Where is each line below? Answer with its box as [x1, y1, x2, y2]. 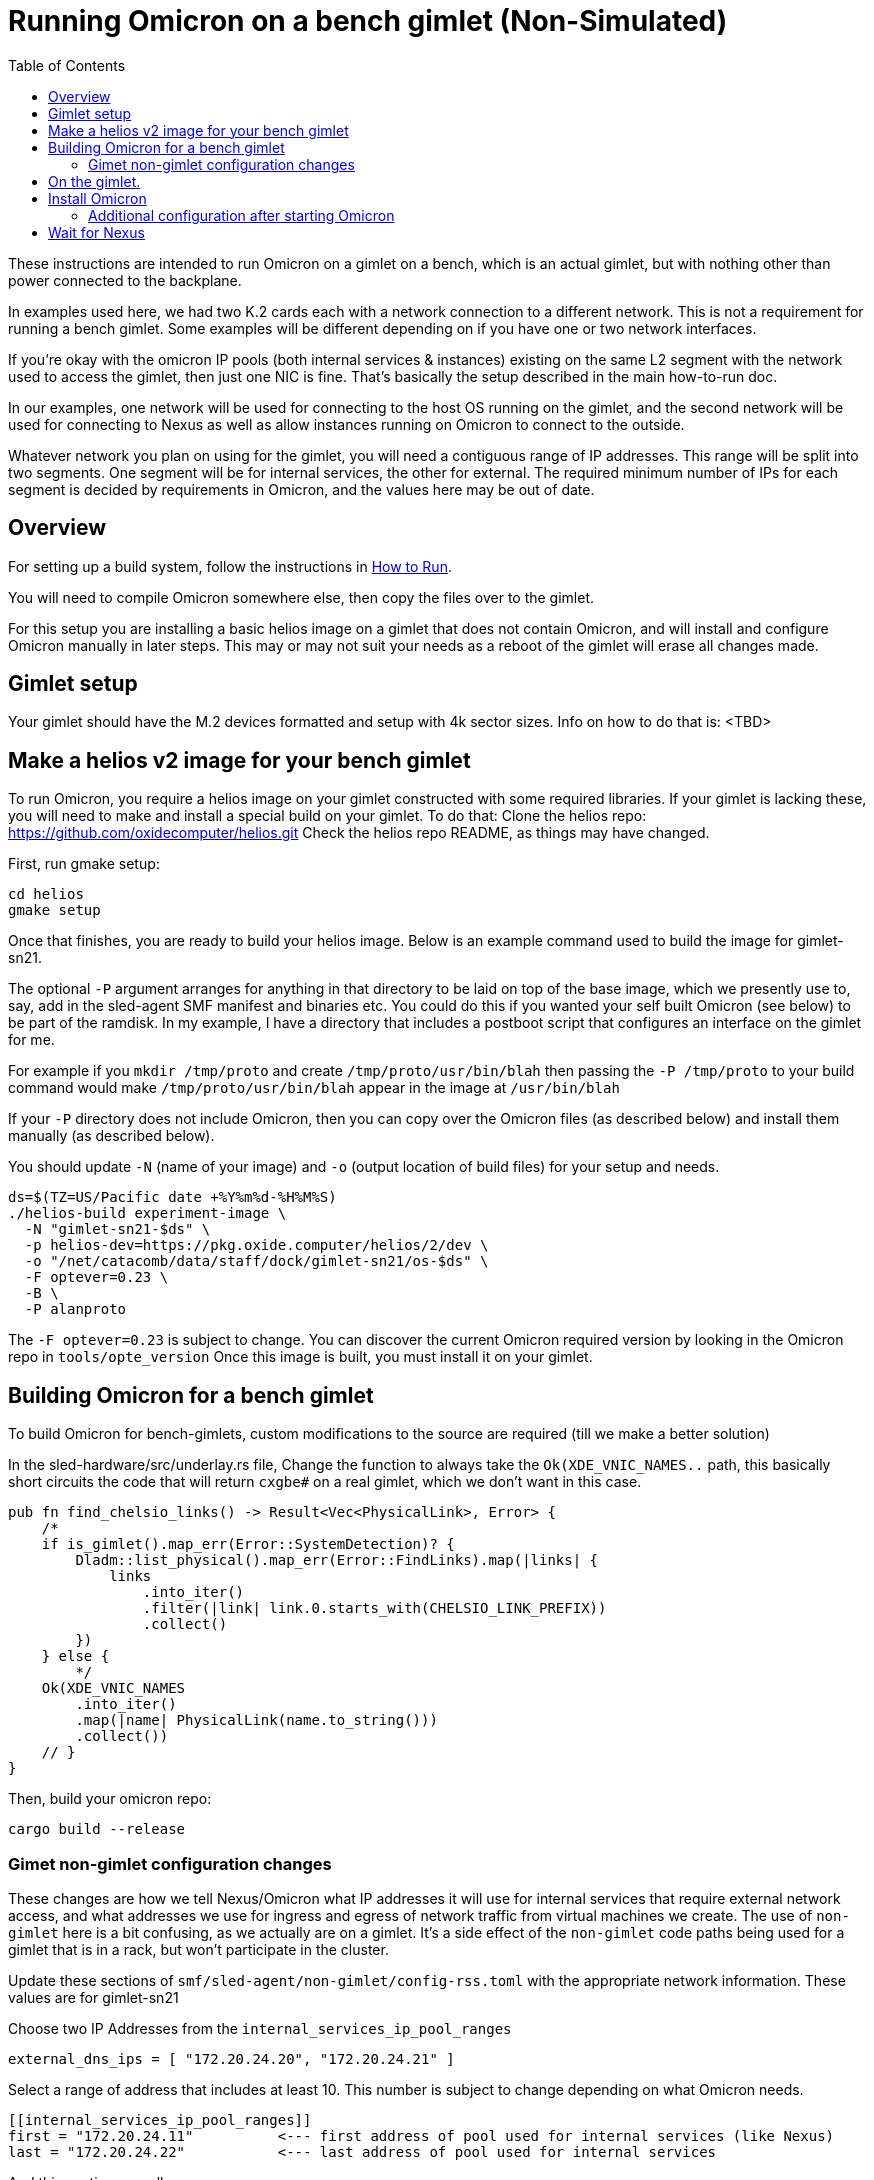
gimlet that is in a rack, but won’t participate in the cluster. [8, 1940, 389, 1958]
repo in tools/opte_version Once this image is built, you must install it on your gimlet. [8, 1348, 593, 1366]
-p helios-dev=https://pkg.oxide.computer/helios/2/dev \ [24, 1237, 489, 1254]
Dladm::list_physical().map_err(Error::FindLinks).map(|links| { [75, 1552, 599, 1569]
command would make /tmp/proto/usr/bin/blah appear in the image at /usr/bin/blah [8, 1079, 620, 1097]
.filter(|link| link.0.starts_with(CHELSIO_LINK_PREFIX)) [142, 1600, 607, 1617]
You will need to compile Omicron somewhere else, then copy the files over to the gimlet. [8, 588, 595, 606]
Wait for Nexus [48, 223, 145, 241]
